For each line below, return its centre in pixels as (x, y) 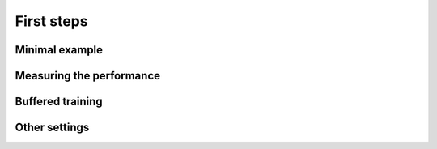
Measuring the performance (88, 76)
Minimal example (59, 50)
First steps (51, 21)
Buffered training (59, 102)
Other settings (52, 128)
